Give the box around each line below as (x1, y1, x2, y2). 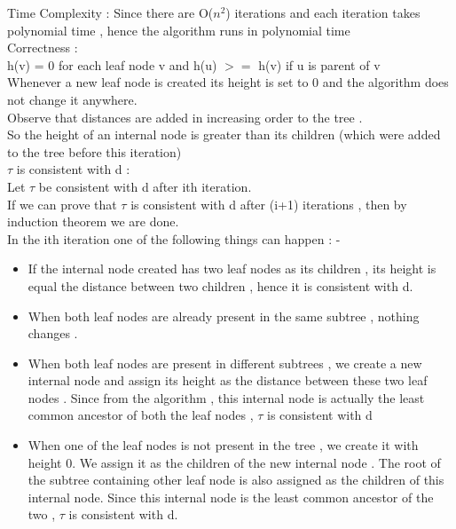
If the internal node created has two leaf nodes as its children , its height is (28, 259, 436, 278)
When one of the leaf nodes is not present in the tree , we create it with (28, 436, 419, 454)
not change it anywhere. (7, 90, 138, 108)
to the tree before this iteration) (7, 142, 182, 161)
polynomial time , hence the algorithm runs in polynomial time (7, 20, 350, 39)
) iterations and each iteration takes (225, 4, 421, 21)
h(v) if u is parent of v (258, 55, 381, 74)
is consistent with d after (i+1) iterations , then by (130, 194, 407, 213)
